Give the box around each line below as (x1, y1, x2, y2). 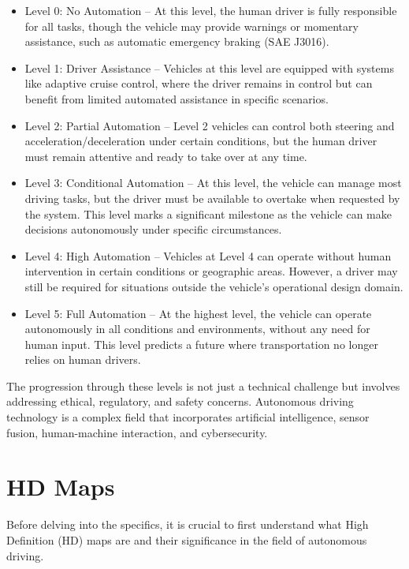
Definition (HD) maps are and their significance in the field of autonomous (6, 531, 367, 548)
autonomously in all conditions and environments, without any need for (24, 320, 370, 337)
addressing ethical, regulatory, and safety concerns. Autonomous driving (6, 393, 354, 410)
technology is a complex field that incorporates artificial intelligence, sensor (6, 409, 370, 425)
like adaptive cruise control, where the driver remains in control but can (24, 75, 373, 92)
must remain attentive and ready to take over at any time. (24, 148, 307, 164)
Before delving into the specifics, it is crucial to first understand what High (6, 516, 369, 533)
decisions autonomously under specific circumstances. (24, 221, 282, 238)
